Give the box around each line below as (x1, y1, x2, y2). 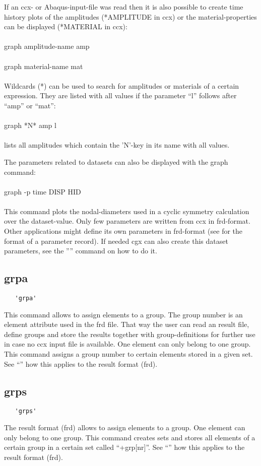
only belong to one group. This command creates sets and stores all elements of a (4, 432, 255, 442)
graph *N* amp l (4, 120, 56, 130)
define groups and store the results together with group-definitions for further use (4, 328, 255, 339)
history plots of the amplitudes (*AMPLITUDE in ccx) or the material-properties (4, 11, 257, 22)
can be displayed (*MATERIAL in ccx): (4, 21, 127, 32)
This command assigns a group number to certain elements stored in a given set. (4, 349, 253, 359)
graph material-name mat (4, 60, 83, 71)
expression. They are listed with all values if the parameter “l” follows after (4, 90, 237, 101)
